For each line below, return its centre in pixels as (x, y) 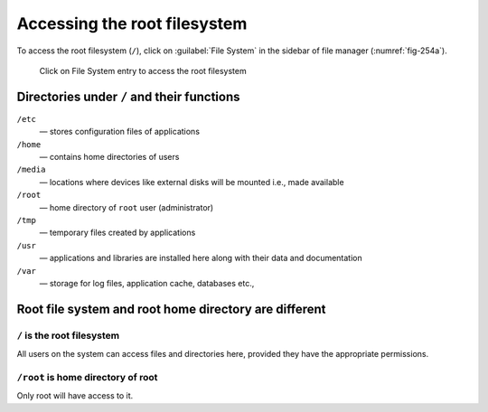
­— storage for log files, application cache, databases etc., (147, 283)
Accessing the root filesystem (132, 23)
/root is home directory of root (87, 377)
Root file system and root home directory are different (171, 309)
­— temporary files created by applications (117, 233)
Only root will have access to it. (75, 396)
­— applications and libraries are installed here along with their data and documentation (201, 258)
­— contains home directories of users (109, 157)
